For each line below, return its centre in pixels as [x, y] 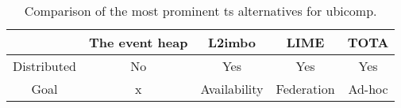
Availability [232, 89]
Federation [305, 89]
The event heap [138, 42]
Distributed [44, 66]
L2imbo [232, 42]
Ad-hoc [368, 89]
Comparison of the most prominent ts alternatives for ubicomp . [200, 11]
